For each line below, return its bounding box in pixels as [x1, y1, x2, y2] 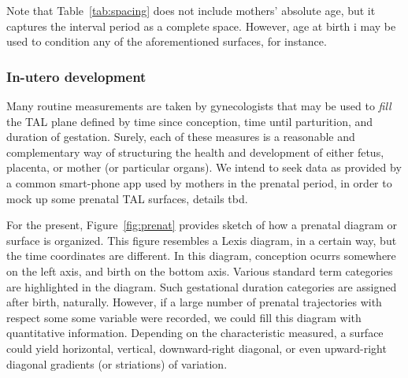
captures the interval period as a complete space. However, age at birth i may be [6, 17, 396, 34]
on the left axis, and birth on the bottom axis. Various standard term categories [6, 262, 393, 279]
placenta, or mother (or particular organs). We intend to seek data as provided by [6, 159, 402, 176]
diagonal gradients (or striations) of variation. [6, 355, 228, 372]
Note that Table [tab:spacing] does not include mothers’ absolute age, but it [6, 2, 376, 18]
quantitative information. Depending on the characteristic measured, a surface [6, 324, 384, 341]
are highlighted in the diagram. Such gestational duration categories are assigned [6, 278, 397, 295]
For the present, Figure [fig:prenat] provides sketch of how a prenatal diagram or [6, 217, 398, 233]
